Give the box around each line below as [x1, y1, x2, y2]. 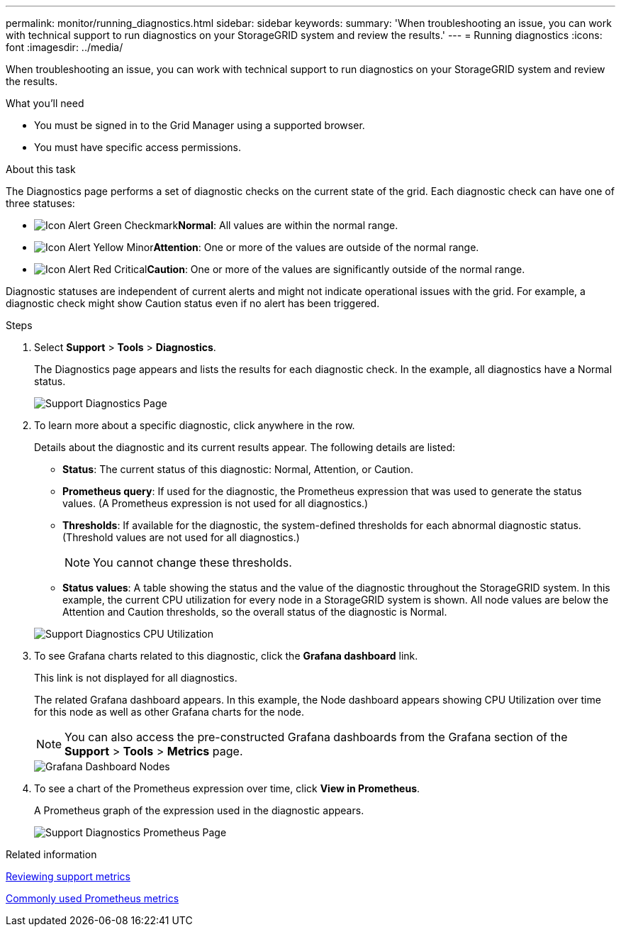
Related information [6, 848, 97, 860]
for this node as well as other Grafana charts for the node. [34, 706, 305, 718]
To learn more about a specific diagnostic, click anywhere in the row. [34, 419, 355, 431]
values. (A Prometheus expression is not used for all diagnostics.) [62, 497, 369, 509]
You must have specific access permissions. [34, 141, 242, 153]
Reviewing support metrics [6, 870, 130, 882]
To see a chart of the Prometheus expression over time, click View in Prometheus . [34, 782, 420, 794]
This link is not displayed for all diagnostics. [34, 672, 237, 684]
